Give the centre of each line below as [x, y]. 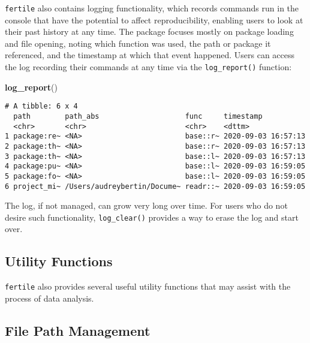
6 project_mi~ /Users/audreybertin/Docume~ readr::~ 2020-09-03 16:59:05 [155, 186]
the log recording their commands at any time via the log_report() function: [148, 67]
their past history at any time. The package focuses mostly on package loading [149, 31]
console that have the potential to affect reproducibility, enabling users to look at [154, 19]
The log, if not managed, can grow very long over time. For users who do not [146, 205]
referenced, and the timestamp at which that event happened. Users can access [150, 55]
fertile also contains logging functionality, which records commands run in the [152, 8]
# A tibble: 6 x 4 [41, 106]
